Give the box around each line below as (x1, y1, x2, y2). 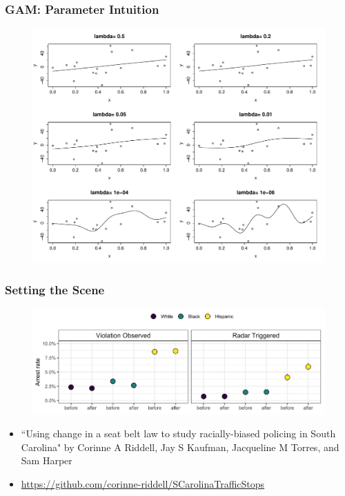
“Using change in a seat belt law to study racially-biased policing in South (21, 426, 336, 441)
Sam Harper (21, 453, 72, 468)
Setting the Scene (5, 280, 105, 298)
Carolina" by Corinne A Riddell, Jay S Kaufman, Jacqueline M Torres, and (21, 439, 339, 454)
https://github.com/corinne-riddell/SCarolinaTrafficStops (21, 477, 265, 491)
